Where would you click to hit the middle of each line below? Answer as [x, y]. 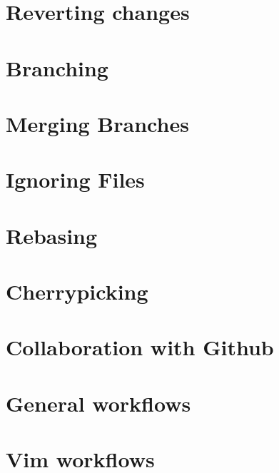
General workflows [98, 403]
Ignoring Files [75, 179]
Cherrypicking [77, 291]
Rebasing [52, 235]
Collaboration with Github [140, 347]
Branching [57, 67]
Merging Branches [97, 123]
